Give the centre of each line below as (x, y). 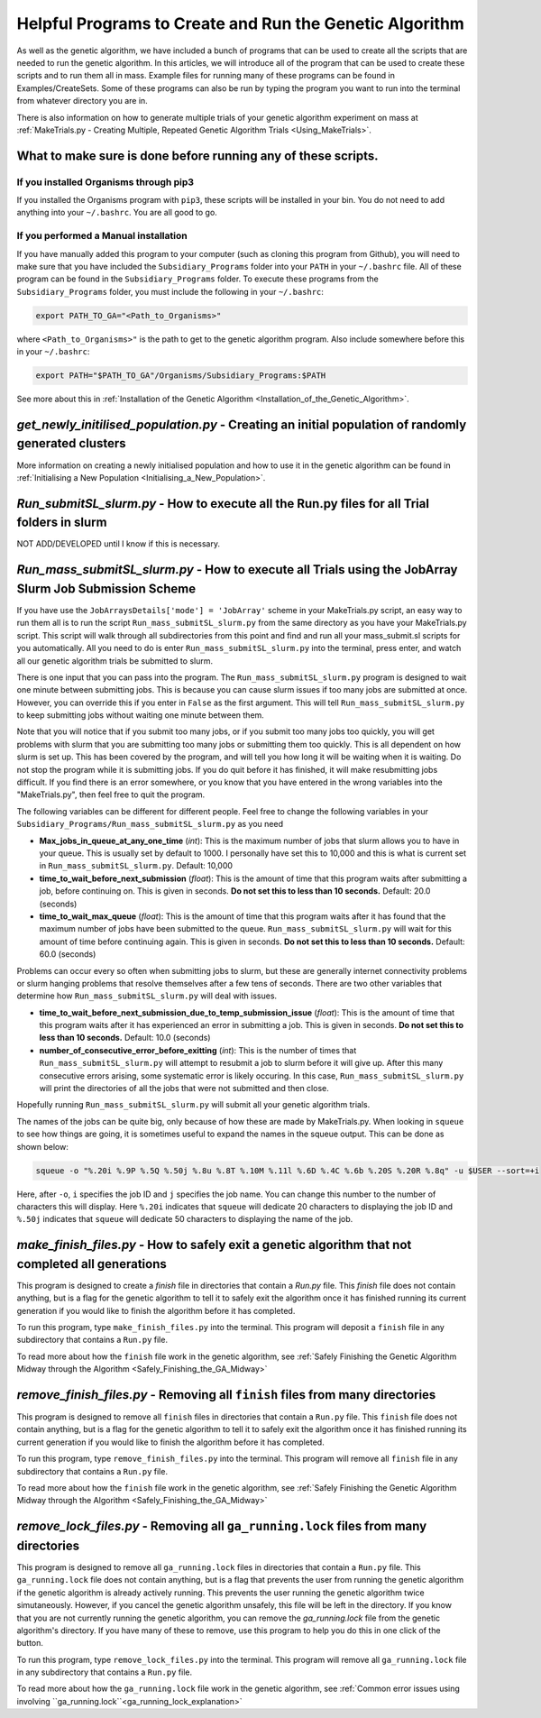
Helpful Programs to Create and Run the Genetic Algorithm (240, 23)
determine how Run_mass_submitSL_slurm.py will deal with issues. (147, 996)
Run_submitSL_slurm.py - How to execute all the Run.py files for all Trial (223, 504)
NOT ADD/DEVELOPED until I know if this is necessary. (119, 544)
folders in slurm (62, 523)
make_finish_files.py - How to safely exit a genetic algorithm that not (214, 1245)
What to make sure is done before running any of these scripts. (197, 156)
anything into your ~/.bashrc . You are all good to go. (117, 213)
